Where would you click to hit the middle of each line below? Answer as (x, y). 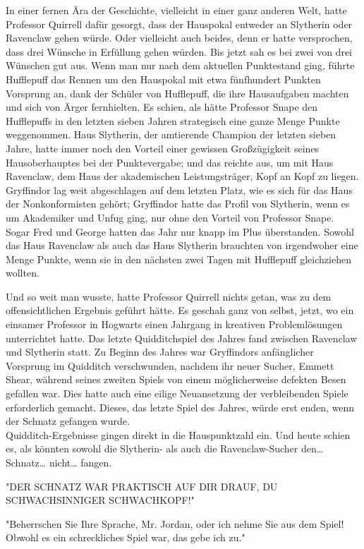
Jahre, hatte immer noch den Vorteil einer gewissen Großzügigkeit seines (163, 148)
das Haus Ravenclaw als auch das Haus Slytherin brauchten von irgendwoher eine (182, 245)
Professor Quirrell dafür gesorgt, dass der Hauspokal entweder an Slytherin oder (179, 24)
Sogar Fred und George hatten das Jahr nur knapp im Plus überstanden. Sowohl (180, 231)
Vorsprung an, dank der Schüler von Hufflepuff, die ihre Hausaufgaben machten (177, 93)
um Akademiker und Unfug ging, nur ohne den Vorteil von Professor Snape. (170, 217)
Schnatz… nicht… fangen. (59, 462)
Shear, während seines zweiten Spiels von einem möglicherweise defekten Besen (176, 379)
